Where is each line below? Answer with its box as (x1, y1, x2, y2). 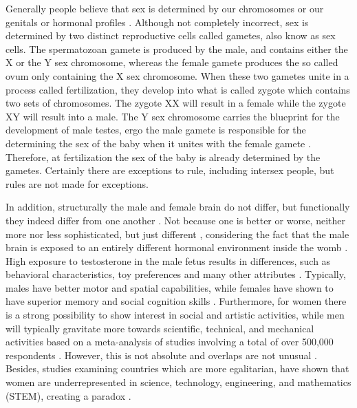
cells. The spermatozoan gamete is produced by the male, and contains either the (6, 41, 348, 56)
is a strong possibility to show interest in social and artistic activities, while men (6, 308, 345, 322)
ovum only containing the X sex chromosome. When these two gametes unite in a (6, 68, 349, 83)
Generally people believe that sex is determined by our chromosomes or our (6, 1, 324, 15)
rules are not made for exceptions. (6, 176, 149, 191)
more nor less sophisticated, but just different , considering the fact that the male (6, 226, 349, 241)
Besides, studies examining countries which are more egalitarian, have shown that (6, 361, 349, 376)
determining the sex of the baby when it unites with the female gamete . (6, 136, 311, 150)
